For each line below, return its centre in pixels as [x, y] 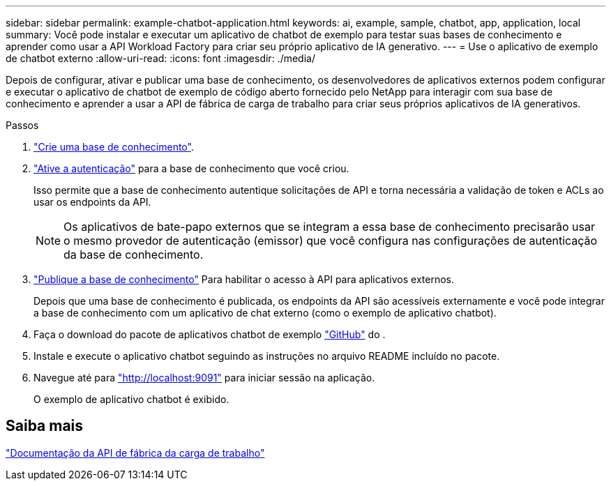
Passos [22, 125]
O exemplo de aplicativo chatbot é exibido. [131, 399]
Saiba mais [45, 426]
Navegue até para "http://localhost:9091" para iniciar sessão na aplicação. [204, 378]
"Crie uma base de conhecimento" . [114, 147]
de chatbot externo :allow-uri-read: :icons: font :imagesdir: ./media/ [160, 58]
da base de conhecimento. [134, 255]
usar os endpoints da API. [92, 202]
